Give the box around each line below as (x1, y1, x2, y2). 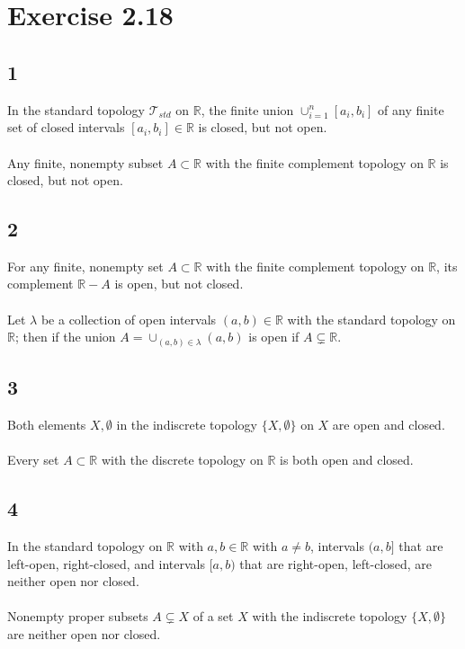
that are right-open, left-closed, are (239, 554, 433, 573)
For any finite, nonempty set (7, 256, 164, 275)
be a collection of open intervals (40, 309, 217, 328)
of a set (192, 607, 234, 626)
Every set (7, 450, 59, 469)
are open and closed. (332, 414, 445, 433)
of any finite (378, 100, 444, 119)
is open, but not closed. (114, 274, 244, 293)
